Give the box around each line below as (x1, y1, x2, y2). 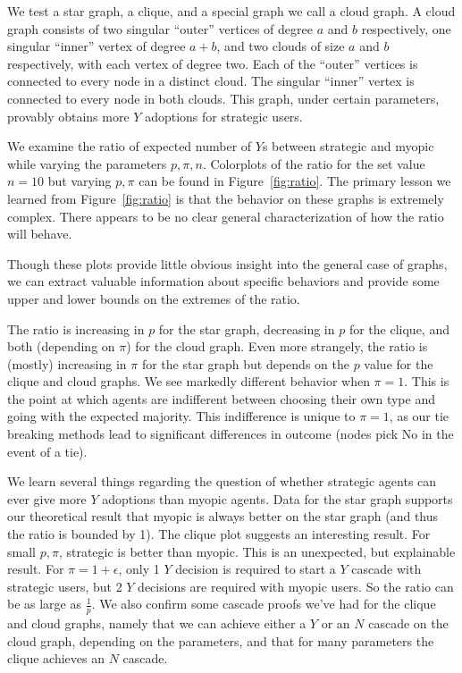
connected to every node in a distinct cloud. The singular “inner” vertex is (7, 72, 415, 90)
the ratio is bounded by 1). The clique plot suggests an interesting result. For (7, 525, 431, 543)
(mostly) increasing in (7, 354, 127, 373)
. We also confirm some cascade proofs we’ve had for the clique (91, 594, 436, 613)
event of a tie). (7, 442, 88, 460)
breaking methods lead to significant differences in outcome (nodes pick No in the (7, 425, 454, 443)
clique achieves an (7, 649, 105, 668)
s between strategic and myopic (262, 137, 434, 156)
